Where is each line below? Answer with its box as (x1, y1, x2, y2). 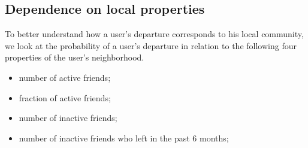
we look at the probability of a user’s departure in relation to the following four (5, 39, 297, 52)
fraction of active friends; (19, 91, 111, 104)
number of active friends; (19, 71, 111, 83)
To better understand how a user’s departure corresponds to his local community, (5, 28, 304, 40)
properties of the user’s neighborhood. (5, 51, 144, 64)
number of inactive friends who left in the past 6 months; (19, 131, 229, 144)
